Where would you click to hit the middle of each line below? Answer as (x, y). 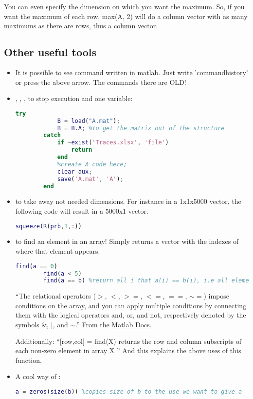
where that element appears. (58, 251)
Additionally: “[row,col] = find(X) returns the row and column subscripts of (128, 341)
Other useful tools (50, 52)
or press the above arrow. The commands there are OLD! (101, 82)
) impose (217, 296)
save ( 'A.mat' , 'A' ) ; (90, 179)
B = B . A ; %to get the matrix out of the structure (141, 128)
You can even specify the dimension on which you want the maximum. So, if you (124, 6)
